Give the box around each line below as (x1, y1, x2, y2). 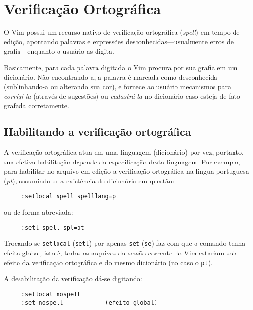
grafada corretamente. (4, 100, 69, 110)
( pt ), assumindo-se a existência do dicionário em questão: (4, 175, 174, 185)
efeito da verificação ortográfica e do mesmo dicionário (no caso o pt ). (4, 257, 213, 267)
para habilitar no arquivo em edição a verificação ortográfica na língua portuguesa (4, 166, 249, 176)
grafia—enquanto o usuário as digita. (4, 46, 114, 56)
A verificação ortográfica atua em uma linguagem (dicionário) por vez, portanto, (4, 147, 244, 157)
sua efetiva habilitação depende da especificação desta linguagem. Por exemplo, (4, 156, 240, 166)
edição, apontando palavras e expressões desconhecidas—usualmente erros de (4, 36, 234, 46)
